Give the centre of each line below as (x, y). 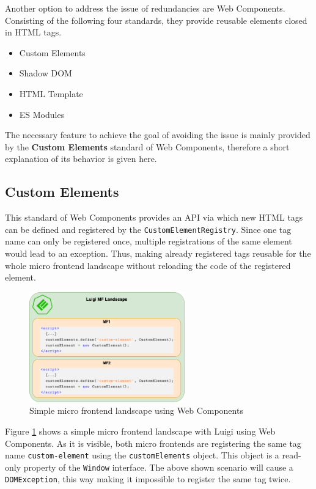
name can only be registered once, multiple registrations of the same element (149, 241)
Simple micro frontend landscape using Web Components (136, 410)
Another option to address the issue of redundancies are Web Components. (145, 8)
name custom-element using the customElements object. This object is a (142, 455)
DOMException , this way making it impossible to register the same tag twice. (148, 479)
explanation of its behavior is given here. (81, 159)
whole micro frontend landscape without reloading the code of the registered (148, 265)
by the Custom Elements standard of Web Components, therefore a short (147, 146)
